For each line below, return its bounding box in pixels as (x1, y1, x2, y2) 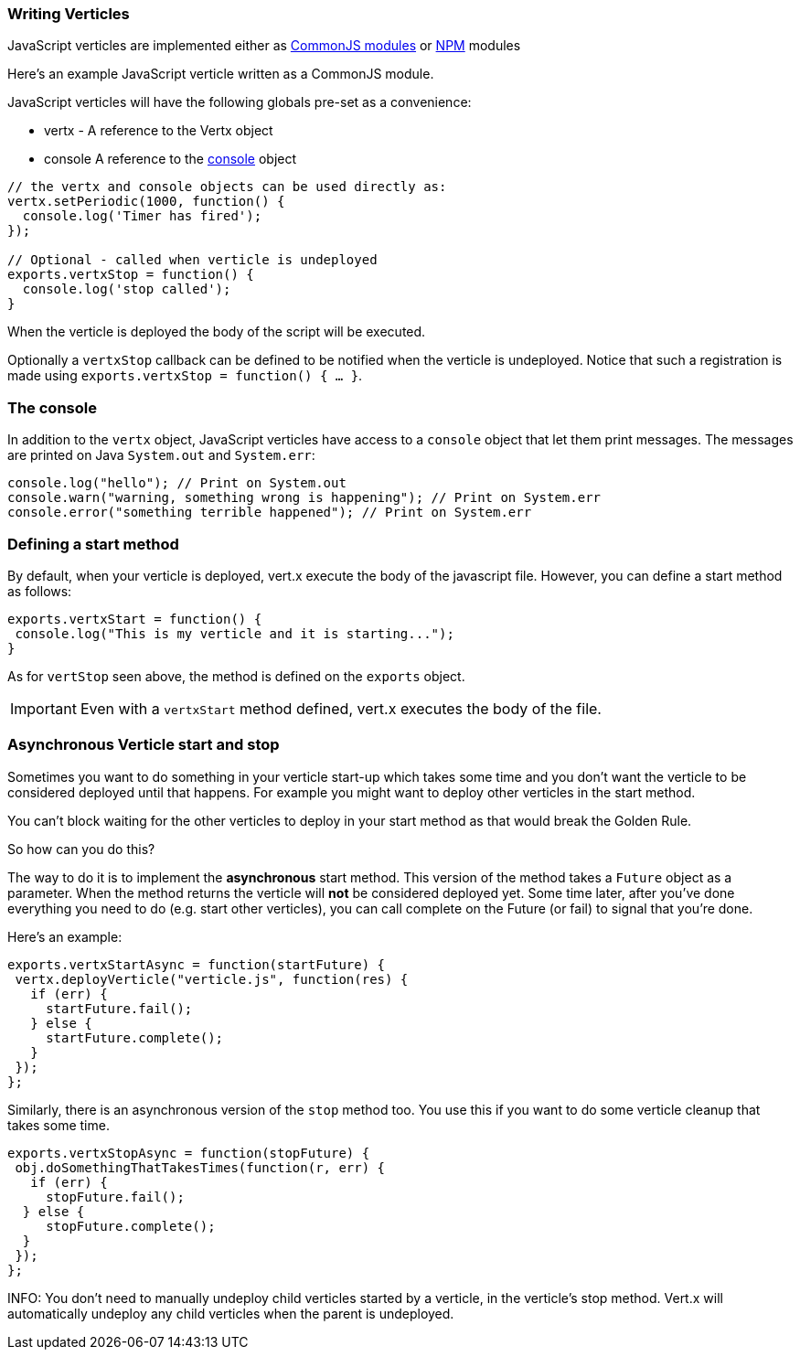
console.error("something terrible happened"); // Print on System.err (7, 505, 532, 520)
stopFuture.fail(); (46, 1189, 185, 1204)
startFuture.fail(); (46, 1000, 193, 1016)
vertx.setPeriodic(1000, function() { (7, 194, 285, 209)
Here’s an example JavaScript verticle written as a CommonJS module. (7, 66, 434, 82)
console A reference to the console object (44, 151, 297, 167)
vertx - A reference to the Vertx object (44, 123, 273, 139)
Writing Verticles (7, 5, 130, 23)
